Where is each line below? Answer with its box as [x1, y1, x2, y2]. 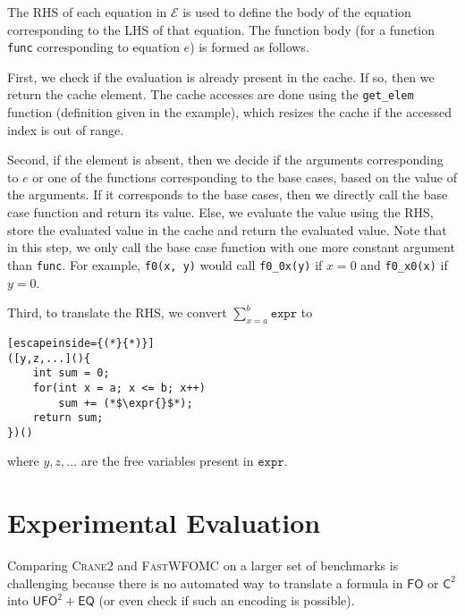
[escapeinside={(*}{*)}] [7, 336, 155, 350]
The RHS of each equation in [7, 3, 167, 21]
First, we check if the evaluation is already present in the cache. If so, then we [7, 67, 435, 86]
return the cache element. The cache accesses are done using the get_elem [7, 85, 414, 104]
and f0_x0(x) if [360, 255, 448, 274]
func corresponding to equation [7, 38, 180, 56]
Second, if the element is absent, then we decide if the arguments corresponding [7, 150, 444, 169]
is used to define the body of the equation [182, 3, 411, 21]
